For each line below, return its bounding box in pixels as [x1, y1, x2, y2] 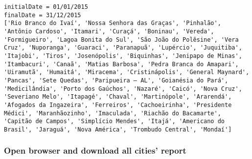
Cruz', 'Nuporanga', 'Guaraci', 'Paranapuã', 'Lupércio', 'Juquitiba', [4, 44, 242, 52]
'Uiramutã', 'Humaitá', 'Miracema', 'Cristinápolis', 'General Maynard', [4, 69, 250, 76]
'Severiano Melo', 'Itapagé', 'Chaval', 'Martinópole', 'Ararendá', [4, 93, 232, 101]
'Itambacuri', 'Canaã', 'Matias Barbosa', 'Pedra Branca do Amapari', [4, 60, 239, 68]
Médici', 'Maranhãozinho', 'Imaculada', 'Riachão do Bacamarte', [4, 109, 221, 117]
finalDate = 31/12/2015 [4, 11, 81, 19]
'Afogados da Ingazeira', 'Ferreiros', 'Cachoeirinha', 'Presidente [4, 101, 232, 108]
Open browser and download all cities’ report [4, 144, 186, 157]
